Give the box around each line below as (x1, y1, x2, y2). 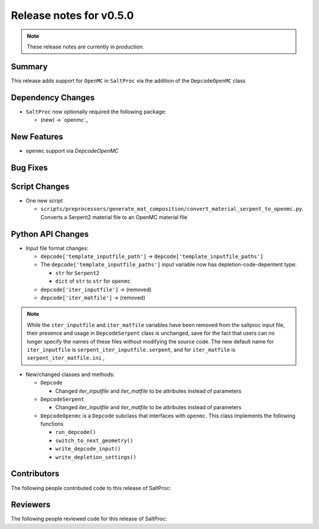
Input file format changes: (25, 244, 89, 252)
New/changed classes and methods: (25, 371, 115, 378)
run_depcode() (55, 429, 96, 436)
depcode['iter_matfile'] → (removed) (40, 294, 146, 301)
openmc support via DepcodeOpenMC (25, 148, 119, 155)
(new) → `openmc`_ (40, 116, 89, 123)
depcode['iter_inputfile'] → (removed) (40, 286, 152, 293)
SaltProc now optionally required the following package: (25, 108, 167, 115)
